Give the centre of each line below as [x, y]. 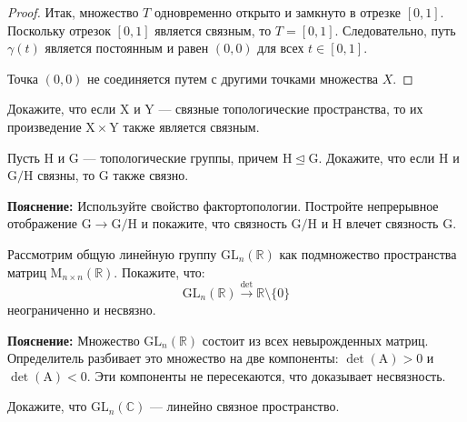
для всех [281, 48]
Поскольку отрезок [59, 30]
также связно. [151, 175]
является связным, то [213, 30]
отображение [42, 223]
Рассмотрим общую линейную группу [112, 253]
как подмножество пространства [368, 253]
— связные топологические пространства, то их [291, 109]
